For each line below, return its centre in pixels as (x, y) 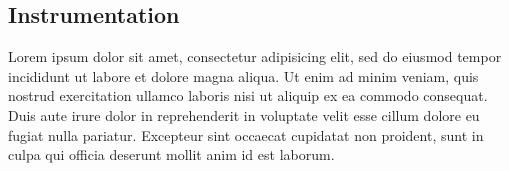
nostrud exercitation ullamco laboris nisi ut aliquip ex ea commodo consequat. (248, 95)
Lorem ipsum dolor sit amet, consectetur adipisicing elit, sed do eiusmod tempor (255, 56)
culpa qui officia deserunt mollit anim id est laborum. (171, 154)
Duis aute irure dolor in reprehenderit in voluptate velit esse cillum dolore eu (244, 114)
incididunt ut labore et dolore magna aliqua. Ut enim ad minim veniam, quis (243, 75)
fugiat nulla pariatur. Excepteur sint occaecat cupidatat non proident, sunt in (246, 134)
